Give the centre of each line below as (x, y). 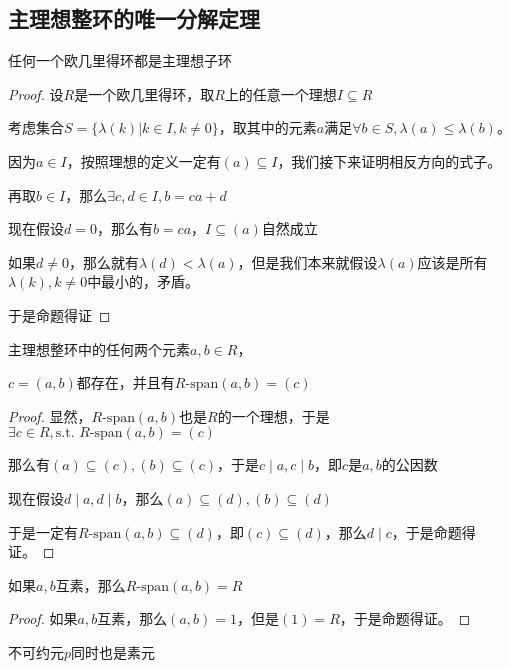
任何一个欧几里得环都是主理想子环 (120, 60)
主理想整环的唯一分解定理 (134, 18)
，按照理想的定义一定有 (143, 160)
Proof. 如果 (43, 618)
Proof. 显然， (50, 415)
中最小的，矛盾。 (143, 281)
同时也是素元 (113, 651)
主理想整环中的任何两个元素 (99, 348)
